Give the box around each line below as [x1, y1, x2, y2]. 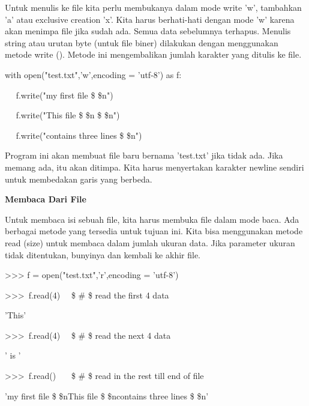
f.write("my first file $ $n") [16, 88, 113, 101]
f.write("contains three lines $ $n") [16, 129, 142, 141]
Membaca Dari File [5, 193, 86, 205]
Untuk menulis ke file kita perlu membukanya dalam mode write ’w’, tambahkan [5, 1, 302, 13]
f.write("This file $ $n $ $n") [16, 109, 120, 121]
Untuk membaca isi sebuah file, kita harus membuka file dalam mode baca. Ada [5, 213, 299, 225]
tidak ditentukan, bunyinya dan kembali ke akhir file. [5, 248, 200, 261]
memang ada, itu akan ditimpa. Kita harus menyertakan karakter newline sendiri [5, 160, 304, 173]
